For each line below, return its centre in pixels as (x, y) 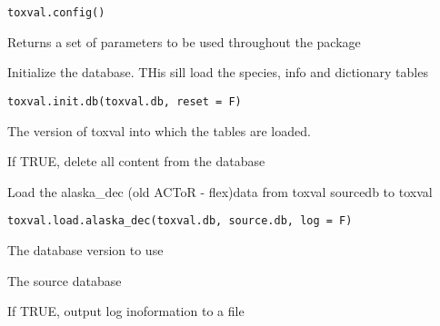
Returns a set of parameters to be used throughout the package (184, 41)
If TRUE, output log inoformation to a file (126, 311)
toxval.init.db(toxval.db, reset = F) (125, 101)
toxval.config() (56, 13)
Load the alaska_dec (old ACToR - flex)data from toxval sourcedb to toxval (220, 191)
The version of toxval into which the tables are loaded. (159, 130)
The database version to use (85, 249)
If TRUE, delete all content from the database (136, 161)
